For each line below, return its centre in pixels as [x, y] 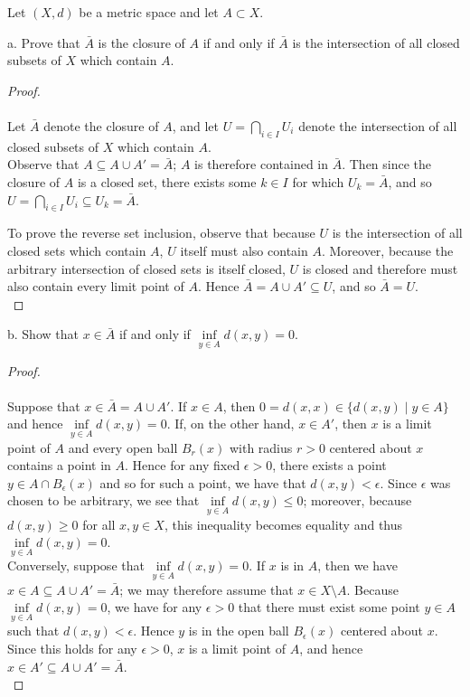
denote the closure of [101, 125]
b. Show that [43, 334]
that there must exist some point [329, 607]
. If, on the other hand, [230, 424]
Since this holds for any [72, 648]
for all [99, 524]
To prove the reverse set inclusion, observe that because [161, 233]
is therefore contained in [262, 164]
